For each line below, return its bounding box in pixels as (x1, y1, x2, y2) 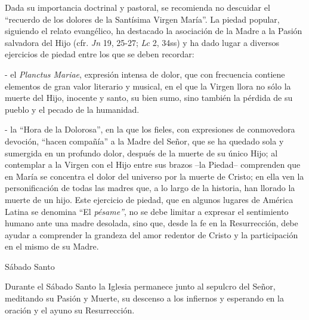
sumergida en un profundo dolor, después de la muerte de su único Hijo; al (5, 146, 278, 159)
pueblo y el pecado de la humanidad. (5, 103, 140, 115)
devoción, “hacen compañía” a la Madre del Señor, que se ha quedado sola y (5, 134, 284, 147)
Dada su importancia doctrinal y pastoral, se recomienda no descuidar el (5, 1, 270, 13)
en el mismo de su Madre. (5, 240, 99, 253)
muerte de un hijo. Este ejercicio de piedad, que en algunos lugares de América (5, 193, 293, 205)
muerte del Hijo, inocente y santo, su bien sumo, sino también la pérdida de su (5, 91, 293, 104)
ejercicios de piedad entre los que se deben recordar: (5, 48, 194, 60)
